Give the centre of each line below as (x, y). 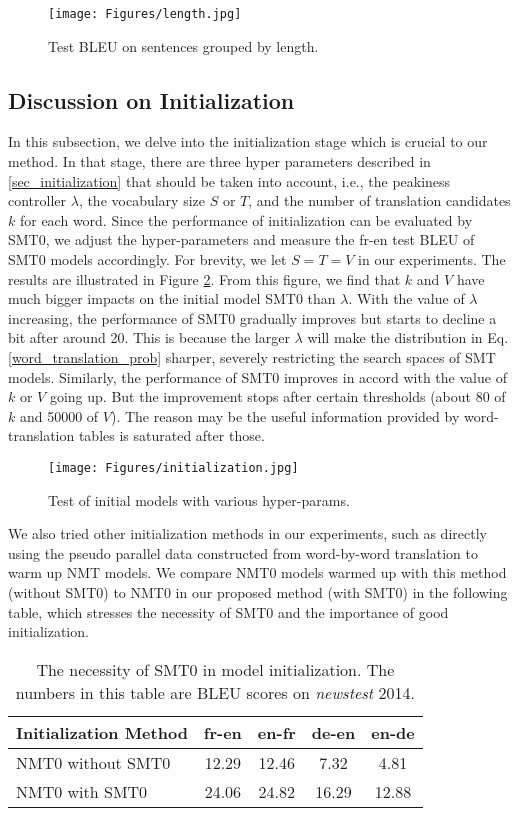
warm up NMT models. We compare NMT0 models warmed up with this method (257, 572)
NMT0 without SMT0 (93, 762)
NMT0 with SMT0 (82, 791)
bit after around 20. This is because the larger (149, 337)
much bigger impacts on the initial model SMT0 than (172, 298)
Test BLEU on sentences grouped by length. (183, 45)
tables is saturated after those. (171, 435)
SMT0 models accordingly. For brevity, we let (147, 259)
